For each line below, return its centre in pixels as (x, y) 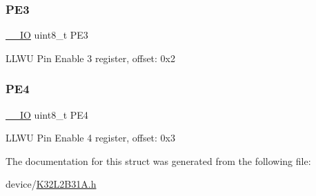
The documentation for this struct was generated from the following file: (158, 160)
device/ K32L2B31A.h (51, 184)
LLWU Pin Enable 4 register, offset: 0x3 (91, 138)
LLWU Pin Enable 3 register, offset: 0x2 (91, 58)
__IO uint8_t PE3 (47, 35)
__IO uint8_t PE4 (47, 114)
